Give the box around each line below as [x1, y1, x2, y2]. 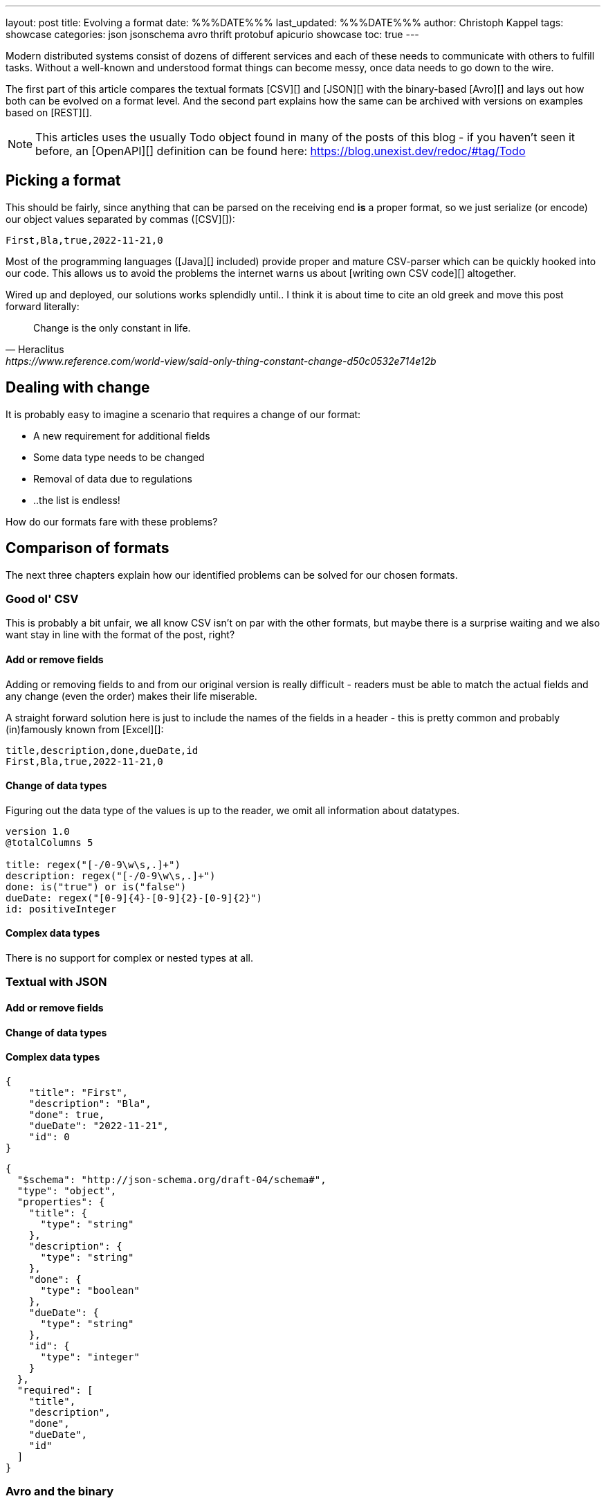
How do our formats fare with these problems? [6, 515, 218, 528]
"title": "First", [28, 1086, 129, 1098]
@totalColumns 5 [6, 836, 93, 848]
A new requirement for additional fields [33, 429, 210, 442]
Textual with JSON [6, 975, 107, 989]
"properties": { [17, 1196, 105, 1207]
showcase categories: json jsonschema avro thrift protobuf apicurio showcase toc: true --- [6, 28, 419, 40]
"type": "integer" [40, 1351, 140, 1362]
